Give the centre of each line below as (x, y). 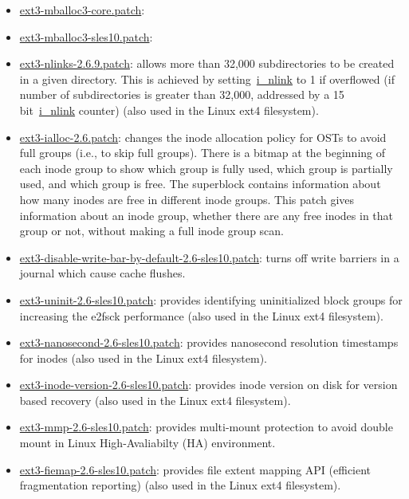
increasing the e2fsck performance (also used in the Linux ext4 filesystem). (201, 315)
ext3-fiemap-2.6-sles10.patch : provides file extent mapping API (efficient (195, 469)
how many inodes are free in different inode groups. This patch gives (187, 199)
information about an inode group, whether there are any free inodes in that (206, 215)
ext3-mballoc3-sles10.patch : (86, 36)
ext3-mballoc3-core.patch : (82, 10)
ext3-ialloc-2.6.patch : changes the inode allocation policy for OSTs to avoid (203, 137)
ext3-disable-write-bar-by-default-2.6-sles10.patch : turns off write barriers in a (209, 257)
